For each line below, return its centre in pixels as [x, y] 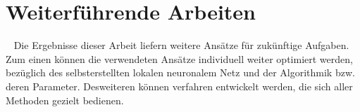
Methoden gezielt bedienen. [65, 100]
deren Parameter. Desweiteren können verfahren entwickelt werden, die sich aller [179, 86]
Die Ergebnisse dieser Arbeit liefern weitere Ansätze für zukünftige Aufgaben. [181, 45]
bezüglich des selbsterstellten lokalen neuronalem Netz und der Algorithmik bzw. [180, 72]
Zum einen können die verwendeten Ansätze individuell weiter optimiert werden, [179, 58]
